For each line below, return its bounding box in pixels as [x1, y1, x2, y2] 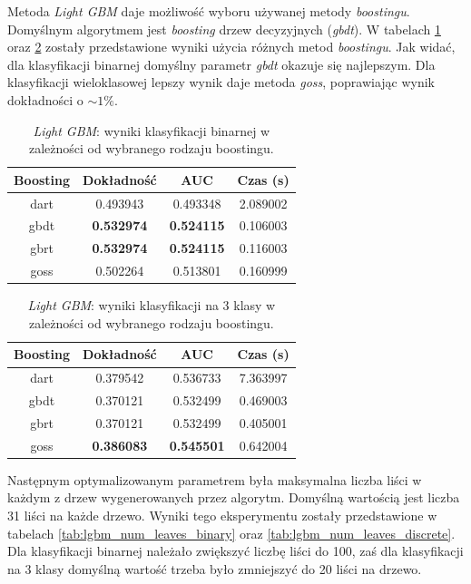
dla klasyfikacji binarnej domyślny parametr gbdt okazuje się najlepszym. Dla [7, 54, 436, 73]
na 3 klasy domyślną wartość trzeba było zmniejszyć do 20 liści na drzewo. [7, 559, 422, 578]
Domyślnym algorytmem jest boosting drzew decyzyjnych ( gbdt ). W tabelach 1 [7, 19, 441, 38]
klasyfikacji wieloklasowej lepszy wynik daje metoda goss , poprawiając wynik [7, 73, 436, 92]
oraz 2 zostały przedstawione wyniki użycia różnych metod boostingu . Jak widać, [7, 37, 456, 56]
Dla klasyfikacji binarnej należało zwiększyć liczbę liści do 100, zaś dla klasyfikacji [7, 541, 464, 560]
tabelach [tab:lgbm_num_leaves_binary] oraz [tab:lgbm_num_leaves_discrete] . [7, 523, 456, 542]
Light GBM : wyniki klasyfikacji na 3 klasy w [27, 296, 276, 315]
